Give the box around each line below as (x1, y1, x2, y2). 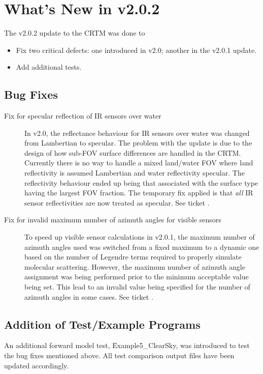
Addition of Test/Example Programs (4, 316, 201, 332)
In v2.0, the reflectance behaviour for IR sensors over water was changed (24, 127, 250, 138)
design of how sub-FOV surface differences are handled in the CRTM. (24, 147, 241, 158)
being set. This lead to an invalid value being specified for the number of (24, 281, 250, 292)
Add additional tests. (16, 62, 82, 72)
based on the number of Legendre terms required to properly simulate (24, 251, 242, 262)
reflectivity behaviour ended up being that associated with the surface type (24, 177, 258, 188)
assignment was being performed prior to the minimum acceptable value (24, 271, 249, 282)
